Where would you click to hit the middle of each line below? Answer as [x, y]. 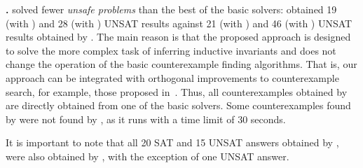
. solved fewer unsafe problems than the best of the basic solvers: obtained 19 [171, 9]
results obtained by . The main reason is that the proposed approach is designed [178, 37]
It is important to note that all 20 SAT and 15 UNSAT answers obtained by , [172, 142]
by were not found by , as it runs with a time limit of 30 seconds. [146, 119]
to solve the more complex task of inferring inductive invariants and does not [171, 50]
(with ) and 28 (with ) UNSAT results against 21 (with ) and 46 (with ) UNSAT [179, 23]
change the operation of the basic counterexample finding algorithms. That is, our [181, 64]
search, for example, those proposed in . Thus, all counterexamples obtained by [177, 91]
